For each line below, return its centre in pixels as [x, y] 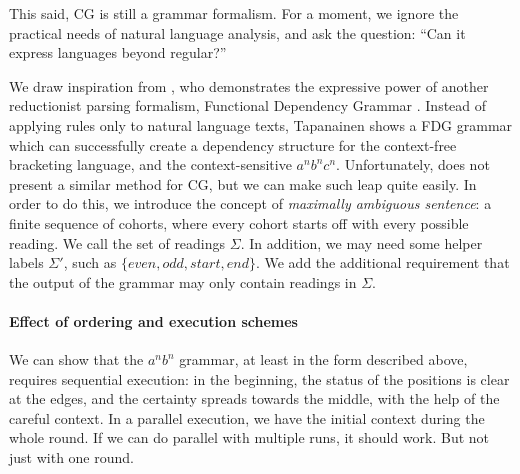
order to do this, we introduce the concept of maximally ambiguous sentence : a [250, 203]
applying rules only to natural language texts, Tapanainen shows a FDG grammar [261, 124]
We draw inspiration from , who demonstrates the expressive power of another [249, 85]
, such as [90, 262]
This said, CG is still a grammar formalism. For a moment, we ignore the [234, 13]
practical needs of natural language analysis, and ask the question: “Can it [237, 32]
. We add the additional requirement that [382, 262]
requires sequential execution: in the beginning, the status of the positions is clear [259, 378]
